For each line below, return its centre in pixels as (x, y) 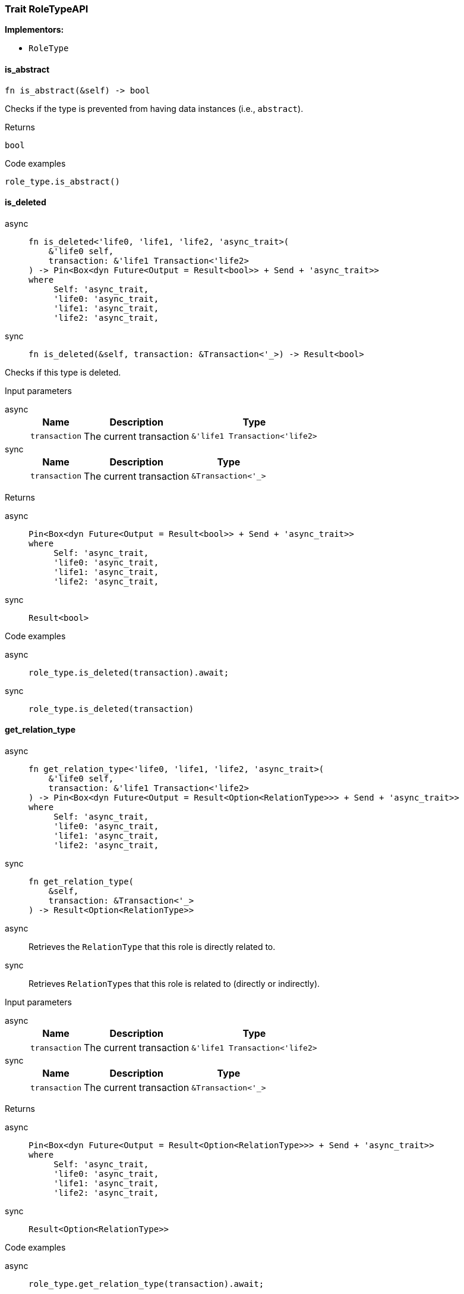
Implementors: (34, 30)
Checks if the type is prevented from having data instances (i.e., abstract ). (154, 108)
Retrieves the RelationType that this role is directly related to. (152, 947)
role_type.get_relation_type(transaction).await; (146, 1284)
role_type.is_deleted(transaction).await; (129, 672)
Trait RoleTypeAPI (47, 9)
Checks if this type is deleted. (63, 372)
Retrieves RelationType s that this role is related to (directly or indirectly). (174, 984)
